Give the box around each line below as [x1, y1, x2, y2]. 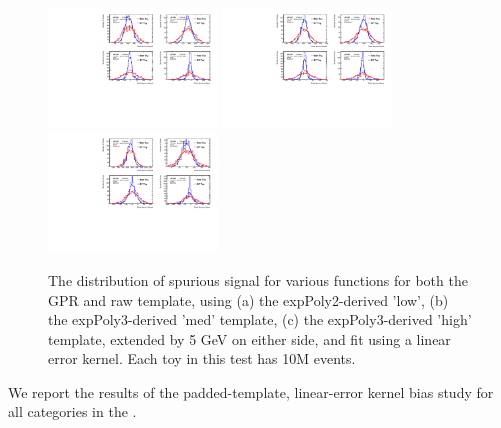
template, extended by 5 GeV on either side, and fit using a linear [48, 328, 451, 349]
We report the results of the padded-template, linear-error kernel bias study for [8, 381, 494, 402]
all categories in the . [8, 401, 137, 422]
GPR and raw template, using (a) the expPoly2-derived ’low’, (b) [48, 289, 449, 310]
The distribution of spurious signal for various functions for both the [48, 269, 468, 290]
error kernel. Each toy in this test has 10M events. [48, 348, 356, 369]
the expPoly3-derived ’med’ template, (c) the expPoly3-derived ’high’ [48, 309, 472, 330]
